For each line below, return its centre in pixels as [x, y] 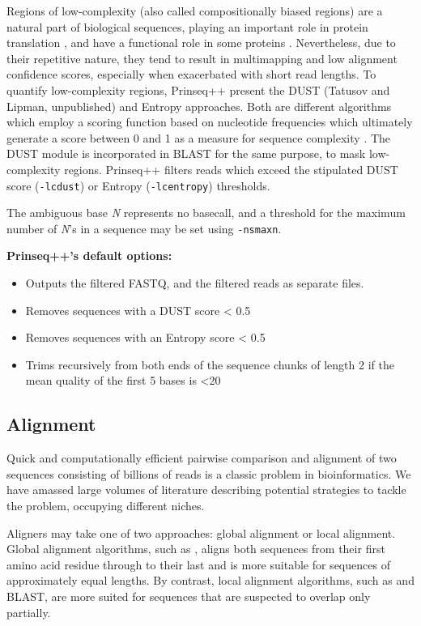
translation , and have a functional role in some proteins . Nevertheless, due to [201, 43]
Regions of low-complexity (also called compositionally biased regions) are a [195, 11]
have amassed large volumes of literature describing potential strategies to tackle [206, 490]
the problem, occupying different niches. [106, 505]
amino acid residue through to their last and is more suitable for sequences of [198, 564]
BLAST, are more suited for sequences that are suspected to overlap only [189, 596]
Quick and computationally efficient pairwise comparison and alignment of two [202, 458]
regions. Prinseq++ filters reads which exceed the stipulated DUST [231, 169]
